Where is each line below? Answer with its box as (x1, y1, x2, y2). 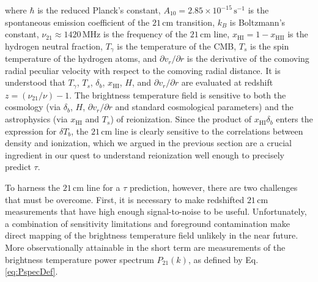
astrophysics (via (5, 113, 68, 125)
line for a (86, 181, 120, 194)
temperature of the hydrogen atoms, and (5, 52, 157, 65)
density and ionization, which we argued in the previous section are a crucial (5, 136, 292, 149)
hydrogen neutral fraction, (5, 39, 103, 52)
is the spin (250, 39, 289, 52)
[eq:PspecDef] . (5, 265, 58, 278)
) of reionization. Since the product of (110, 113, 252, 125)
